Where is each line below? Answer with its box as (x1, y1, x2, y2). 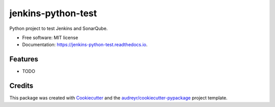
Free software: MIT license (22, 34, 78, 41)
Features (9, 55, 38, 63)
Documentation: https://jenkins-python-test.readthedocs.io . (22, 42, 148, 48)
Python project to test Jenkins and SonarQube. (9, 25, 108, 31)
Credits (9, 82, 34, 90)
